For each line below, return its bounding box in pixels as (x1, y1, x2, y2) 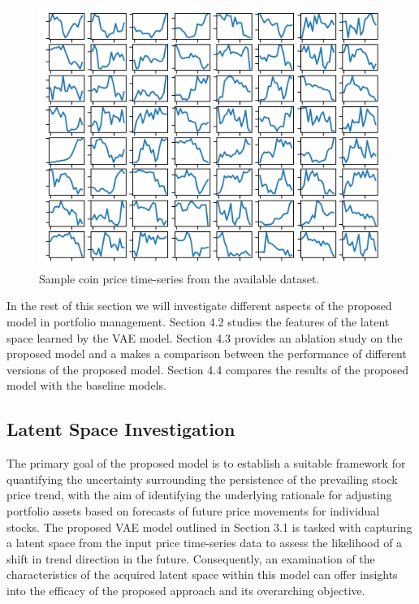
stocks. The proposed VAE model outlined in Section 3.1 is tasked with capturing (6, 518, 413, 535)
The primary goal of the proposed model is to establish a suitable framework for (6, 455, 406, 472)
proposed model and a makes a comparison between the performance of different (6, 345, 407, 362)
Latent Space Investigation (6, 416, 235, 442)
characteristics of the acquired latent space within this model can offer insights (6, 566, 398, 583)
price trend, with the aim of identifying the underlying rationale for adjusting (6, 486, 392, 503)
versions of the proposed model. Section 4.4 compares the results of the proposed (6, 360, 408, 377)
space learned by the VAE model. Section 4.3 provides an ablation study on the (6, 329, 403, 346)
